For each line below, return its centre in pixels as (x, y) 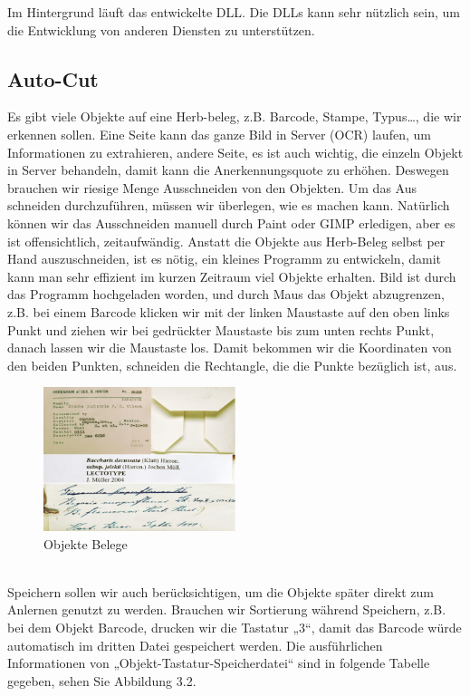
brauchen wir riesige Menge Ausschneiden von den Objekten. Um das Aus (212, 187)
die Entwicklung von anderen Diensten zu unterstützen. (161, 29)
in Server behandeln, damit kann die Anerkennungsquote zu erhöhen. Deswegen (228, 170)
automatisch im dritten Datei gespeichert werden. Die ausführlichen (195, 645)
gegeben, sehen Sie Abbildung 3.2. (102, 680)
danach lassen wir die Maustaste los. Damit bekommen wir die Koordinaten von (230, 348)
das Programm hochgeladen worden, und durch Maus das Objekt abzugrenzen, (226, 294)
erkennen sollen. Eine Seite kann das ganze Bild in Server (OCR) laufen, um (219, 134)
